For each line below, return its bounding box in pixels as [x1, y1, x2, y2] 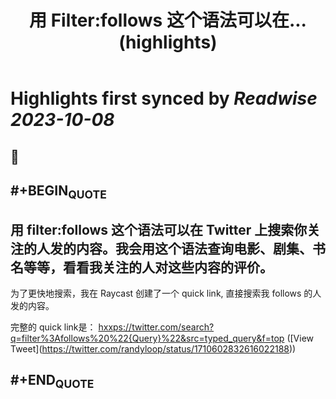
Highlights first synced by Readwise [10, 87, 318, 110]
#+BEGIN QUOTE [10, 182, 107, 202]
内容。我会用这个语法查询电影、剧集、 [75, 240, 313, 257]
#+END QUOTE [10, 372, 95, 391]
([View [286, 332, 315, 344]
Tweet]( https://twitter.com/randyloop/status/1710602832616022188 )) [10, 342, 297, 355]
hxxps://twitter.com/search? [98, 321, 215, 333]
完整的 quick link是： [10, 321, 97, 333]
